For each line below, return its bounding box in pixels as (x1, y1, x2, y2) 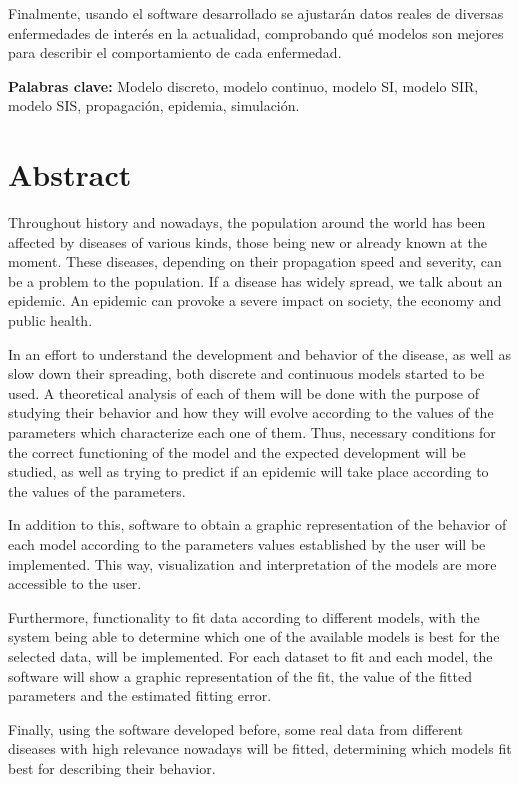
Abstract (8, 154, 132, 195)
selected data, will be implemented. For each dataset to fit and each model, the (8, 645, 493, 666)
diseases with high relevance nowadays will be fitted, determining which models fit (8, 738, 512, 759)
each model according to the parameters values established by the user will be (8, 534, 486, 554)
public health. (8, 310, 93, 331)
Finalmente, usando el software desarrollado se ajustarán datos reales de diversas (8, 3, 504, 23)
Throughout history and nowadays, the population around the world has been (8, 212, 486, 233)
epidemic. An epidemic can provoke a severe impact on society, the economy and (8, 290, 502, 311)
